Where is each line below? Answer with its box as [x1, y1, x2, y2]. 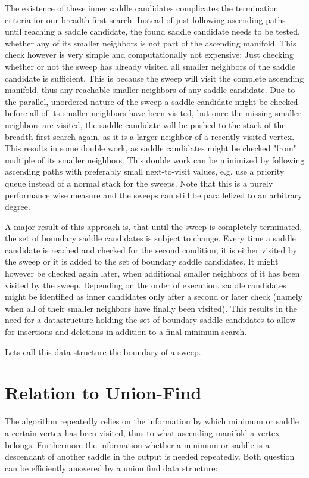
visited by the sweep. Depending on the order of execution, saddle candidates [5, 278, 286, 291]
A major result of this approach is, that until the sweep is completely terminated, [5, 220, 302, 232]
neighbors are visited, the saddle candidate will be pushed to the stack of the [5, 118, 286, 131]
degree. [5, 200, 30, 213]
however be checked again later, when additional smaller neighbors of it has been [5, 267, 300, 280]
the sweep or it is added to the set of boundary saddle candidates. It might [5, 255, 279, 268]
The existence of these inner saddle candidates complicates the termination [5, 2, 279, 14]
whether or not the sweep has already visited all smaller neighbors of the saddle [5, 60, 296, 72]
